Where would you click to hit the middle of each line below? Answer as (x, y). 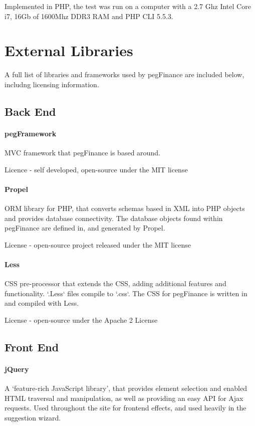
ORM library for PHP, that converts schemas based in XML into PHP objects (125, 208)
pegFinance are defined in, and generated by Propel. (85, 228)
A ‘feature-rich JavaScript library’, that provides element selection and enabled (126, 388)
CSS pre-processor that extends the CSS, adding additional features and (115, 283)
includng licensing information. (52, 84)
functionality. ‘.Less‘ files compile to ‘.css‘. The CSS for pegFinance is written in (126, 293)
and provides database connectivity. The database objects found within (114, 218)
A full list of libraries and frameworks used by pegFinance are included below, (124, 74)
